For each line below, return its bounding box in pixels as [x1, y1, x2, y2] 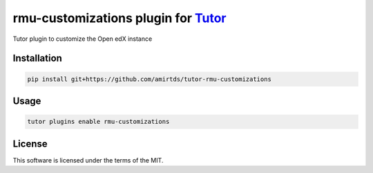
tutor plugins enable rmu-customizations [27, 118, 170, 126]
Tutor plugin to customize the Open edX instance [12, 35, 153, 43]
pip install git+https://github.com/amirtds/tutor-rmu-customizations [27, 75, 272, 83]
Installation [12, 53, 62, 64]
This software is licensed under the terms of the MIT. [12, 156, 164, 164]
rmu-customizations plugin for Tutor [12, 10, 227, 26]
